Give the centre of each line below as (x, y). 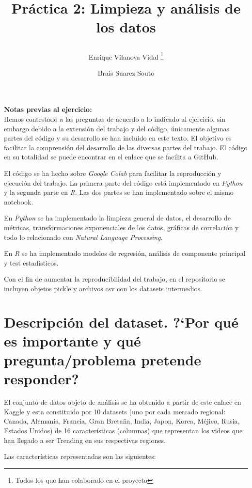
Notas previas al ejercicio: (48, 109)
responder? (41, 379)
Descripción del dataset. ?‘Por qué (121, 322)
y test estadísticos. (31, 262)
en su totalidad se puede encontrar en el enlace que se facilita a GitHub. (111, 157)
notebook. (19, 201)
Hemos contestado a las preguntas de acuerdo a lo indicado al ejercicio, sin (115, 119)
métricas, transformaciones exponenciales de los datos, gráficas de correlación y (121, 227)
